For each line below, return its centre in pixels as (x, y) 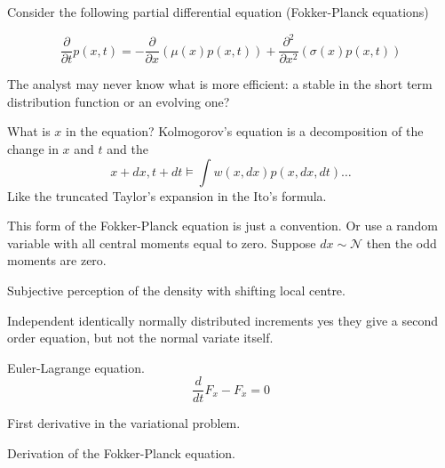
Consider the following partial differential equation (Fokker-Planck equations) (218, 12)
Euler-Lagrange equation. (76, 367)
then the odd (401, 242)
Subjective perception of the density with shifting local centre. (176, 290)
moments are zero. (57, 260)
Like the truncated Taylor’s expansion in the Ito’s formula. (167, 195)
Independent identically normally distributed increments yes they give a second (222, 320)
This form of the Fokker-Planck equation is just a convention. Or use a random (223, 226)
